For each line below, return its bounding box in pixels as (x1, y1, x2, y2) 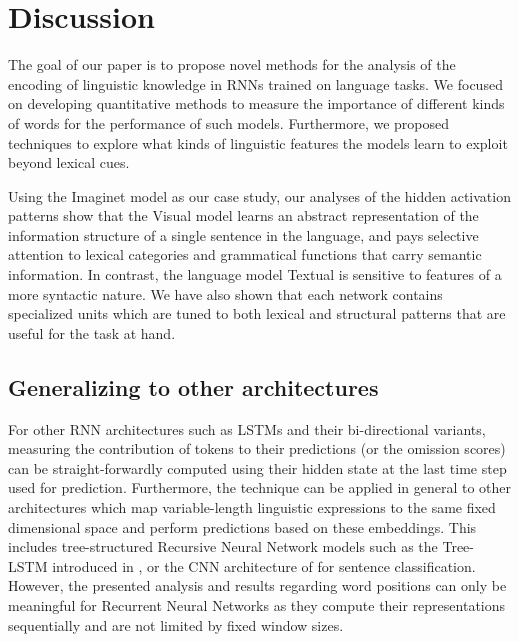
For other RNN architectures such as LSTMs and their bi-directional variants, (8, 418, 486, 439)
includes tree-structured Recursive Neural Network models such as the (8, 536, 438, 557)
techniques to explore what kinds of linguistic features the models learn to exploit (8, 132, 508, 153)
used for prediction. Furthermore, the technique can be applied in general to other (8, 477, 512, 498)
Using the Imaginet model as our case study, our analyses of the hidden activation (8, 185, 511, 206)
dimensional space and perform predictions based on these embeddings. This (8, 516, 477, 537)
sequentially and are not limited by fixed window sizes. (8, 614, 344, 635)
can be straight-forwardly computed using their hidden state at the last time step (8, 457, 507, 478)
